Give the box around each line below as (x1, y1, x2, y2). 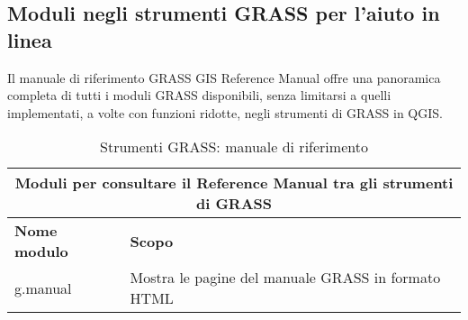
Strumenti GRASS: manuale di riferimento (100, 136, 368, 158)
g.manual (14, 277, 72, 298)
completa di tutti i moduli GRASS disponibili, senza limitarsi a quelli (7, 86, 391, 105)
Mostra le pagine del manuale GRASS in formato (130, 267, 441, 288)
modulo (14, 241, 68, 262)
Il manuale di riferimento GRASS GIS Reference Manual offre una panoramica (7, 68, 441, 87)
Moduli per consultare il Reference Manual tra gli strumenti (14, 172, 454, 194)
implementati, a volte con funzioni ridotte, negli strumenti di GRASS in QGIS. (7, 103, 443, 122)
